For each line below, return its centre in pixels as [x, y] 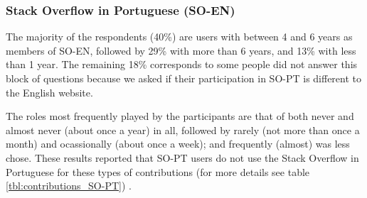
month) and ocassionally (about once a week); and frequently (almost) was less [178, 144]
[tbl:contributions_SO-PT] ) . [69, 186]
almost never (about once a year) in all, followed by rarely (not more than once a [183, 130]
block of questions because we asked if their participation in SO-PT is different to [184, 78]
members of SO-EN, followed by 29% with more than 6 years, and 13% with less [181, 50]
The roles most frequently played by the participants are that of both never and [180, 116]
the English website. [49, 92]
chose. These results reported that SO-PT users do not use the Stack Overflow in [182, 157]
